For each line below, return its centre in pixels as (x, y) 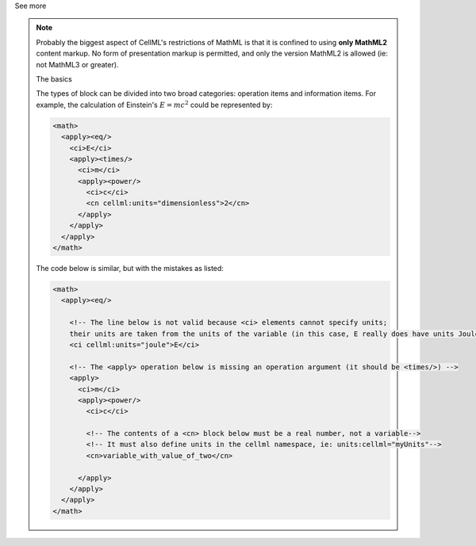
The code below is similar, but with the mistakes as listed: (130, 268)
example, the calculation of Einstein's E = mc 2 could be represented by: (154, 104)
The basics (54, 78)
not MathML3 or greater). (77, 64)
